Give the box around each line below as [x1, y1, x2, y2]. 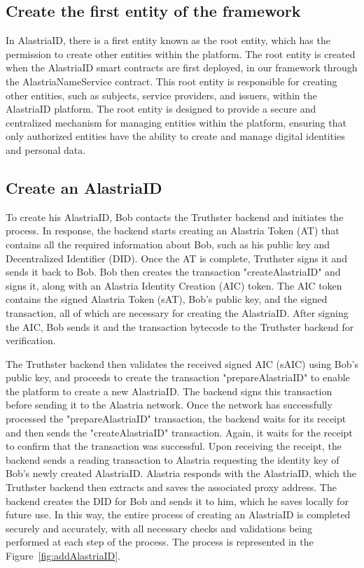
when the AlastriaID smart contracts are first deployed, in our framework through [6, 60, 358, 75]
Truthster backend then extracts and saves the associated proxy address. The [6, 480, 337, 495]
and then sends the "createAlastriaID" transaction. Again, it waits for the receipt [6, 425, 353, 439]
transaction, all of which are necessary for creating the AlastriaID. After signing [6, 305, 349, 320]
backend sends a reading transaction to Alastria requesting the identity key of [6, 452, 339, 467]
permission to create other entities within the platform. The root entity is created [6, 46, 356, 61]
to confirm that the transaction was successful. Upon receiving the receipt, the [6, 439, 342, 453]
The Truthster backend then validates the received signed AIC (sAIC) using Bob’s [6, 356, 358, 371]
